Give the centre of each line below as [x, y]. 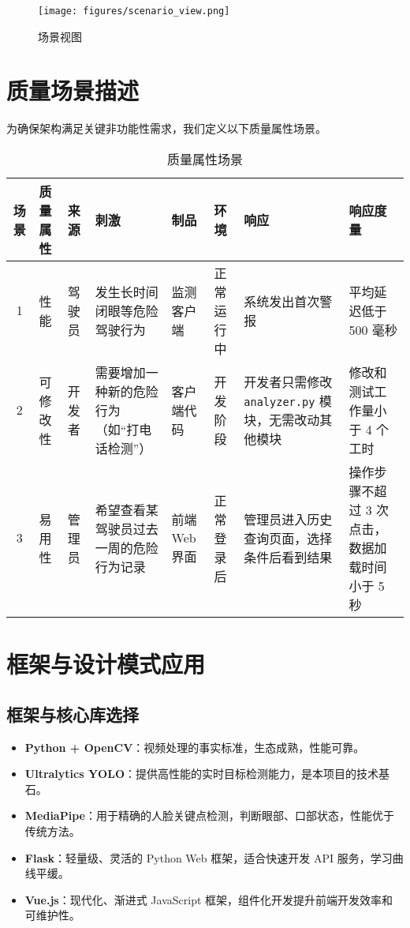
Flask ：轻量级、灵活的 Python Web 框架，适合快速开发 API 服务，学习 [209, 857]
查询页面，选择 [288, 538]
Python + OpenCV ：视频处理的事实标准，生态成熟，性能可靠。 [195, 747]
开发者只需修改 [288, 381]
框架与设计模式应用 [106, 664]
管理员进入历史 [288, 519]
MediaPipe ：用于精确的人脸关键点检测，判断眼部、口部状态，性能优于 [209, 815]
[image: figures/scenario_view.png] [134, 11]
